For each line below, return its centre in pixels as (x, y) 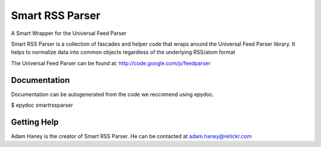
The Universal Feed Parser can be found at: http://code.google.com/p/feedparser (111, 63)
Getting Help (35, 122)
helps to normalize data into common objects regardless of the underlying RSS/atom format (123, 52)
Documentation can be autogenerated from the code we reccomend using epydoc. (112, 94)
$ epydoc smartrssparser (42, 105)
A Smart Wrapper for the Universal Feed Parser (69, 33)
